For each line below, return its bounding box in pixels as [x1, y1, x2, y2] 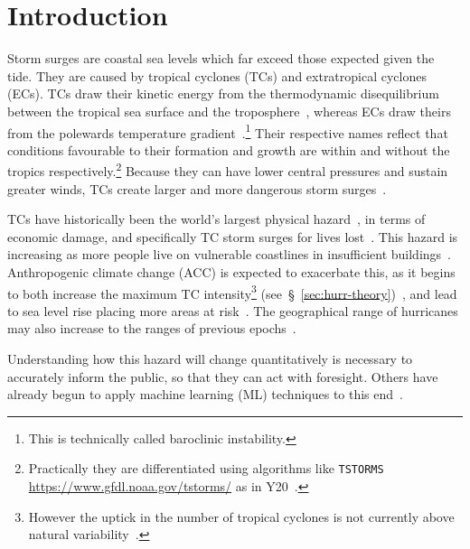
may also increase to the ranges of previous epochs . [7, 319, 296, 338]
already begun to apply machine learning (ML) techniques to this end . [7, 385, 403, 404]
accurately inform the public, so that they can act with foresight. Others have [7, 367, 438, 386]
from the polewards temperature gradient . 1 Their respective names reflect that [7, 120, 448, 142]
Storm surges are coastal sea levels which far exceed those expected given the [7, 49, 435, 68]
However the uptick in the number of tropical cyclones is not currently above [28, 507, 455, 526]
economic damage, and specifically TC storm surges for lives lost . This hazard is [7, 227, 458, 246]
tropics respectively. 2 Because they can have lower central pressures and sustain [7, 159, 448, 180]
